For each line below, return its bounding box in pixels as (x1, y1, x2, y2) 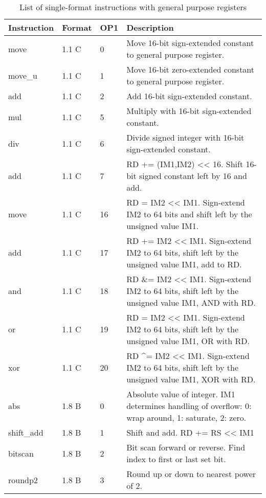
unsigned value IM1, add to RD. (126, 258, 242, 270)
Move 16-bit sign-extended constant (126, 37, 254, 49)
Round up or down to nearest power (126, 468, 256, 480)
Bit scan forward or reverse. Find (126, 441, 246, 453)
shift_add (8, 426, 43, 438)
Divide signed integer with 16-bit (126, 131, 245, 143)
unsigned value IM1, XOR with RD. (126, 373, 256, 385)
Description (126, 21, 174, 33)
